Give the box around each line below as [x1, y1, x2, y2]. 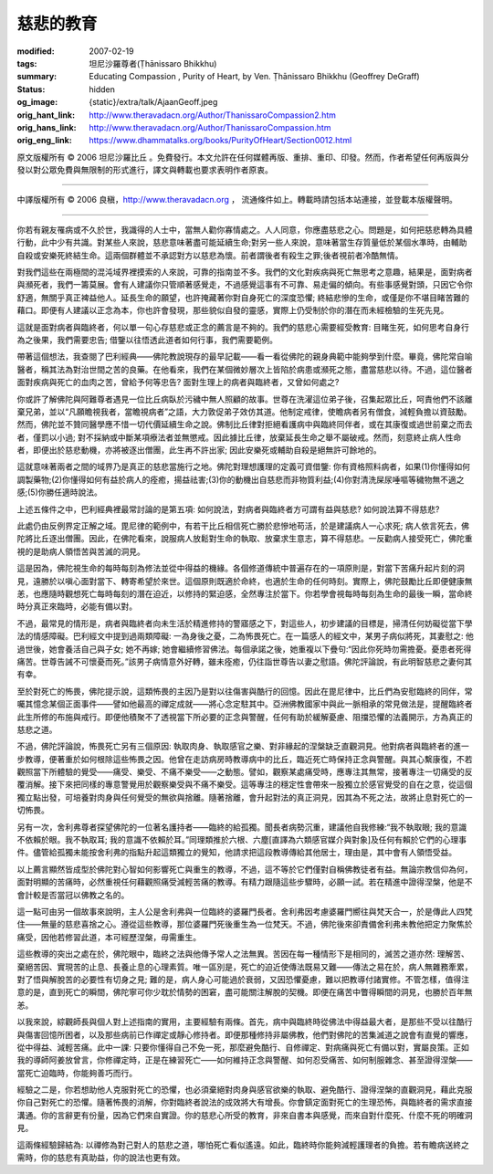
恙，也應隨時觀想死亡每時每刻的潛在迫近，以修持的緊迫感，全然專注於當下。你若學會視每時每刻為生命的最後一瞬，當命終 [16, 589, 473, 599]
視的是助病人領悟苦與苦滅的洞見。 [16, 546, 145, 557]
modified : [16, 46, 55, 57]
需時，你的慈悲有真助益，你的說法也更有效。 [16, 1152, 185, 1163]
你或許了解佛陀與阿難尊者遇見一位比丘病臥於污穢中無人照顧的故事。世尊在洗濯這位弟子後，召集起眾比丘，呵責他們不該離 [16, 393, 473, 404]
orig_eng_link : [16, 135, 72, 146]
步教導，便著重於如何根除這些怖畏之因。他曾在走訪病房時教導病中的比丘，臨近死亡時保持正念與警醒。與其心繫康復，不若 [16, 753, 473, 764]
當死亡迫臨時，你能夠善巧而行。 [16, 1067, 137, 1078]
